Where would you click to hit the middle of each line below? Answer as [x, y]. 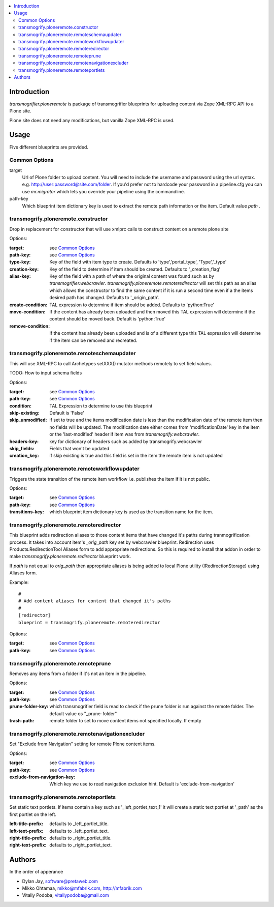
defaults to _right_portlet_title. [80, 838]
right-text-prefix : [28, 845]
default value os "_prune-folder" [83, 713]
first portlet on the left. [33, 814]
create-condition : [28, 305]
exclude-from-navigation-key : [42, 777]
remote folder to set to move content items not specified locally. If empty [125, 721]
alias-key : [20, 276]
